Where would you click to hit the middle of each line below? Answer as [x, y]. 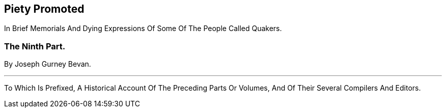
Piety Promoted [44, 9]
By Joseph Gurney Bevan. [48, 64]
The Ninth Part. [35, 46]
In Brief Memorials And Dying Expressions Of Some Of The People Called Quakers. [143, 29]
